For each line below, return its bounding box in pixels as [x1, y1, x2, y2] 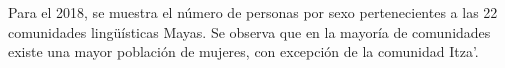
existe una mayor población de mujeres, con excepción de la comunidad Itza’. [8, 41, 479, 62]
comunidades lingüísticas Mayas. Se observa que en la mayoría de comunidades [8, 21, 491, 42]
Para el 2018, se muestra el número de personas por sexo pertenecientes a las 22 [8, 2, 498, 22]
